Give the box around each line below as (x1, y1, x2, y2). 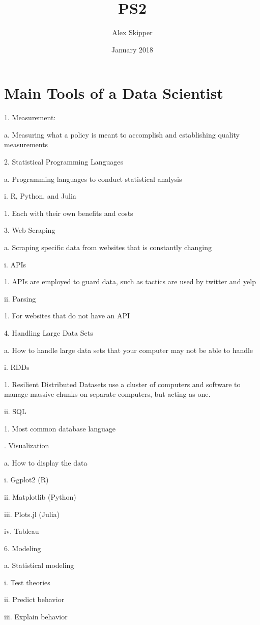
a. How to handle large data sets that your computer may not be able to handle (4, 344, 253, 355)
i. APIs (4, 259, 26, 269)
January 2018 (111, 44, 153, 55)
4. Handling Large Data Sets (4, 327, 93, 338)
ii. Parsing (4, 293, 36, 304)
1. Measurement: (4, 112, 56, 123)
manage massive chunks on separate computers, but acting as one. (4, 389, 211, 399)
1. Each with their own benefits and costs (4, 207, 133, 218)
